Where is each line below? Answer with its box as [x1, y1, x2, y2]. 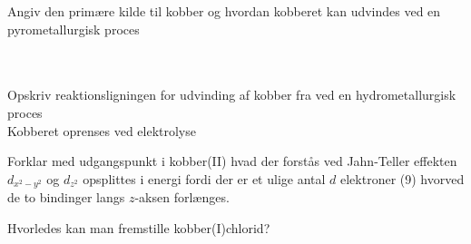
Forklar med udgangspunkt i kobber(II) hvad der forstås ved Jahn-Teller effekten [7, 151, 457, 171]
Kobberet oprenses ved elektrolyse [7, 121, 196, 140]
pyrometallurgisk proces [7, 19, 140, 38]
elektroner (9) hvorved [340, 169, 465, 188]
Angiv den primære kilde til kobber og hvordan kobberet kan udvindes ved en [7, 2, 441, 20]
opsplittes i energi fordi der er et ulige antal [83, 169, 326, 188]
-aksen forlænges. [134, 188, 230, 207]
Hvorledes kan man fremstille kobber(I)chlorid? [7, 218, 270, 237]
